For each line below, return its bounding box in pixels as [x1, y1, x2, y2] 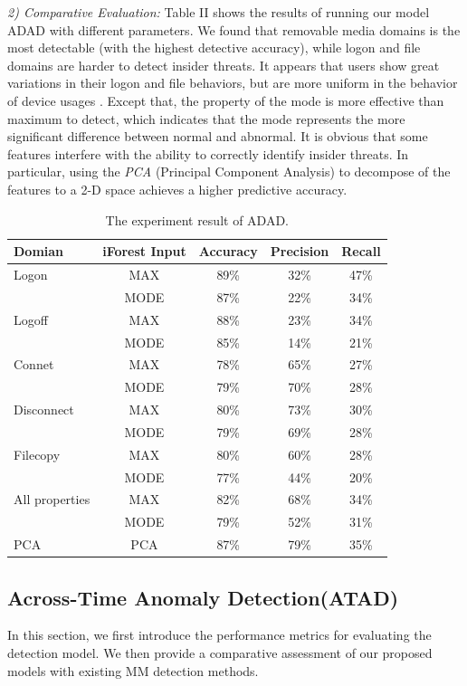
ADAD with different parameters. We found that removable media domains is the [7, 20, 461, 39]
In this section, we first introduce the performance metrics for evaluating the [7, 625, 432, 644]
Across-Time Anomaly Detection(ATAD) [7, 583, 399, 611]
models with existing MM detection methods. [7, 661, 259, 680]
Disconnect [14, 400, 74, 419]
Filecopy [14, 444, 61, 463]
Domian [14, 242, 64, 261]
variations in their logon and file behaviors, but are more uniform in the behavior [7, 73, 458, 92]
